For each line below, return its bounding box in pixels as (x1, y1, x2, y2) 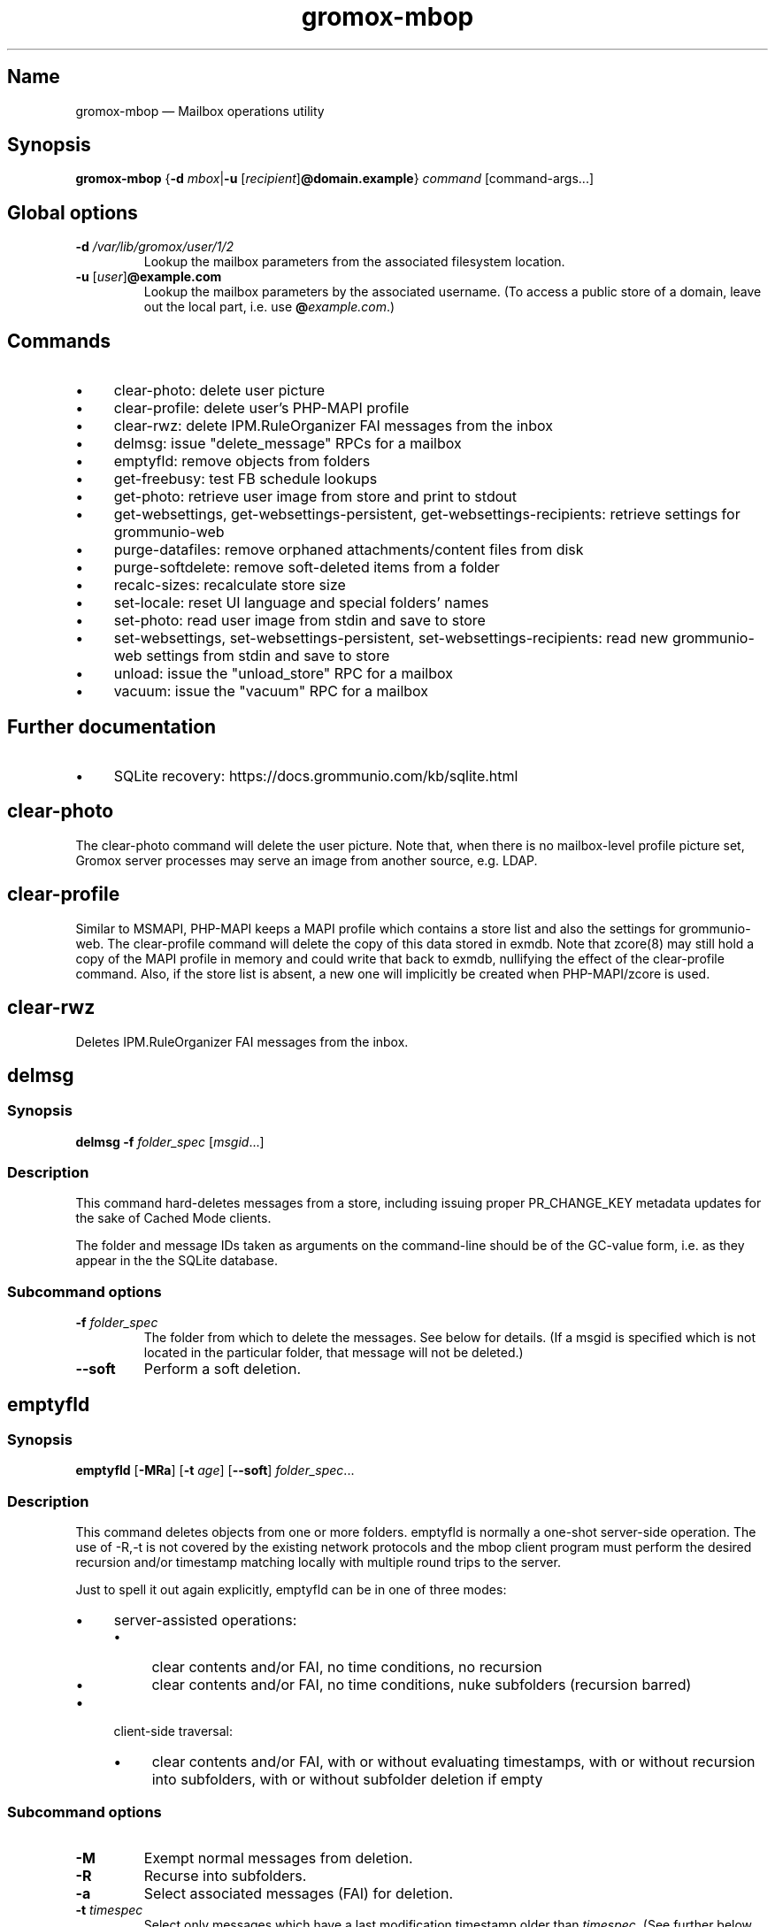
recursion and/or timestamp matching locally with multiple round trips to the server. (75, 1555, 561, 1570)
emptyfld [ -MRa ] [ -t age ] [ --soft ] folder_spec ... (75, 1463, 355, 1478)
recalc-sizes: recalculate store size (113, 576, 346, 595)
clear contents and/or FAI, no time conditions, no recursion (151, 1658, 542, 1677)
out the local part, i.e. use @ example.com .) (143, 299, 395, 315)
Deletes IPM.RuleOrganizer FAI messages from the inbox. (75, 1033, 409, 1049)
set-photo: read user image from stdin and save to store (113, 611, 486, 630)
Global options (7, 201, 138, 224)
